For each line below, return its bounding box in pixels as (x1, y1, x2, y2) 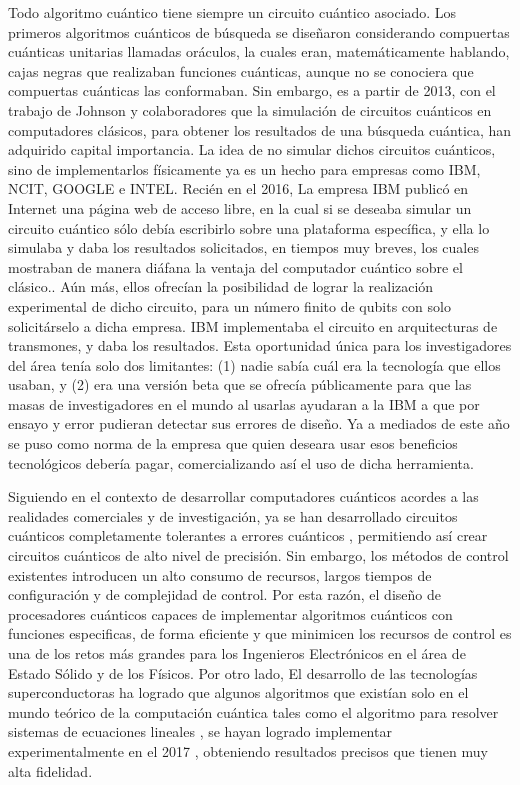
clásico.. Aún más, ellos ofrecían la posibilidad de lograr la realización (8, 276, 434, 297)
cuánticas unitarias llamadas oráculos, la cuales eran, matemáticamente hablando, (8, 41, 510, 62)
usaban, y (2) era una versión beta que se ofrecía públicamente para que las (8, 374, 472, 395)
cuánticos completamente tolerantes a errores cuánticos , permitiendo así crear (8, 525, 488, 546)
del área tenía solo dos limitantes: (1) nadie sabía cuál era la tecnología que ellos (8, 354, 501, 375)
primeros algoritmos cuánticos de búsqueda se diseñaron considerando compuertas (8, 21, 510, 42)
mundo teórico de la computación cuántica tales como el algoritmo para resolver (8, 701, 499, 722)
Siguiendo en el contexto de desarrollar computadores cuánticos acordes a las (8, 486, 479, 507)
